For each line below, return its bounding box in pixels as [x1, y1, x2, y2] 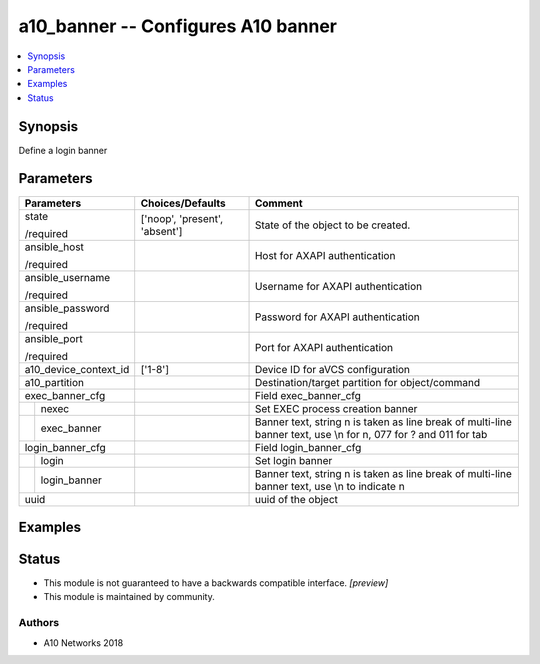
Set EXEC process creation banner [254, 401, 418, 415]
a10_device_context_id [24, 362, 130, 376]
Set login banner [254, 453, 333, 467]
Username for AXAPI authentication [254, 279, 423, 293]
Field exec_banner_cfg [254, 388, 362, 402]
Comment [254, 196, 304, 210]
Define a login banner [18, 144, 108, 156]
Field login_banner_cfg [254, 440, 362, 454]
